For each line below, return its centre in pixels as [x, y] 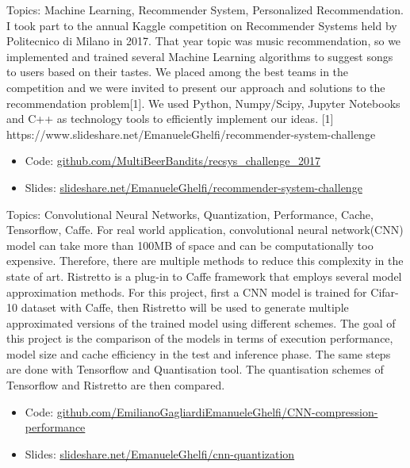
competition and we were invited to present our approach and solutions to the [196, 87]
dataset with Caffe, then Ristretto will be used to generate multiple [185, 307]
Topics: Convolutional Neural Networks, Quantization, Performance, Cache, [190, 214]
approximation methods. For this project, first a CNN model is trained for [187, 292]
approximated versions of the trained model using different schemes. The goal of [201, 322]
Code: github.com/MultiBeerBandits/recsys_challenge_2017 [172, 161]
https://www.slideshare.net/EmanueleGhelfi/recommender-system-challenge [191, 134]
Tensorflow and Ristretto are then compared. [116, 385]
